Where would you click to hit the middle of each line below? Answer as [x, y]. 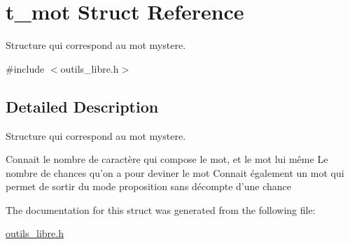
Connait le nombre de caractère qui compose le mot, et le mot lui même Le [167, 159]
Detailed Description [82, 106]
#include [25, 68]
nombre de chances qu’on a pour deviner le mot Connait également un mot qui [175, 172]
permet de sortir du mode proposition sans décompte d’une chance [149, 186]
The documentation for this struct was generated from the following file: [161, 209]
